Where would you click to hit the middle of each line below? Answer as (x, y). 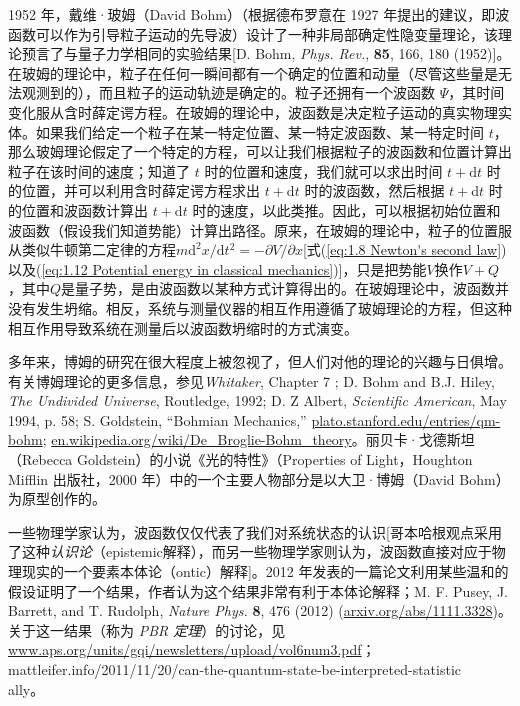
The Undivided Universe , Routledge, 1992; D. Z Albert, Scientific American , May (257, 400)
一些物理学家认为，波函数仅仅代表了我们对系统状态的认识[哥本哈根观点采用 (255, 531)
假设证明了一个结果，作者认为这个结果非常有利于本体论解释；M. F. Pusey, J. (258, 590)
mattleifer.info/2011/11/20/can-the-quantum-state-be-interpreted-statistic (235, 669)
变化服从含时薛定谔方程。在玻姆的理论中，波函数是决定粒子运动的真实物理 (253, 111)
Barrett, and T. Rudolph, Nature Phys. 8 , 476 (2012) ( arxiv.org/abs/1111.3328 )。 (260, 610)
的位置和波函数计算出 (78, 209)
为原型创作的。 (57, 498)
